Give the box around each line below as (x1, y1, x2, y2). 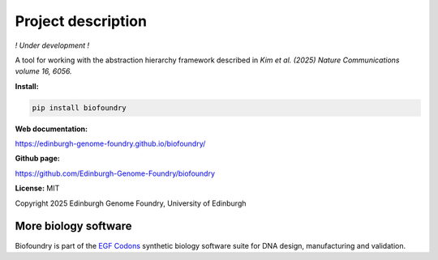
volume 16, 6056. (15, 66, 72, 76)
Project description (15, 12, 148, 30)
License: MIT (15, 183, 60, 194)
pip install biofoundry (32, 103, 127, 113)
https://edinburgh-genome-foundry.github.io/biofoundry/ (15, 139, 206, 149)
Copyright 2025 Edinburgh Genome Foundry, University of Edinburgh (15, 198, 247, 208)
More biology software (15, 220, 133, 233)
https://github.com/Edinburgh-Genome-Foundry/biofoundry (15, 168, 215, 178)
